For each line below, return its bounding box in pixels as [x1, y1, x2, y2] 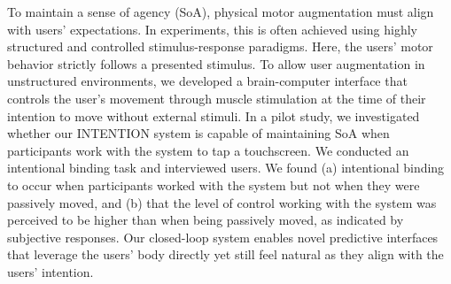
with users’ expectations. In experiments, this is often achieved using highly [7, 19, 418, 38]
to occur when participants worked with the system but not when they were [7, 175, 420, 194]
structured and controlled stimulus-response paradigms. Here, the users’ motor [7, 37, 433, 56]
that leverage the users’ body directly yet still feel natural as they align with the [7, 245, 444, 264]
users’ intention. [7, 262, 94, 280]
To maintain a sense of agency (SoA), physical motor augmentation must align [7, 3, 434, 20]
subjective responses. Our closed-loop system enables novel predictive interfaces [7, 227, 439, 246]
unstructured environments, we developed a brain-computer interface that [7, 72, 408, 90]
